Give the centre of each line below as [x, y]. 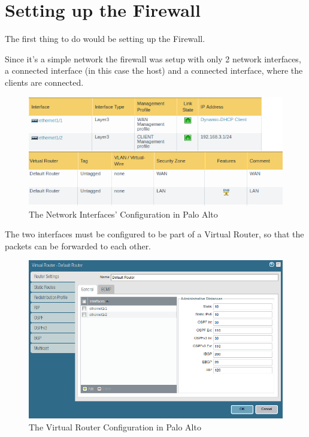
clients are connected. [44, 82]
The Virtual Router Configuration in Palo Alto [115, 427]
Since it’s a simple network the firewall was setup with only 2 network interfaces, [153, 58]
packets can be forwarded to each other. [78, 245]
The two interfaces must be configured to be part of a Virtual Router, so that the [154, 234]
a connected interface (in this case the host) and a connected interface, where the [154, 70]
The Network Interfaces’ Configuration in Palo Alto [123, 214]
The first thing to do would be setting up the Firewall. [105, 39]
